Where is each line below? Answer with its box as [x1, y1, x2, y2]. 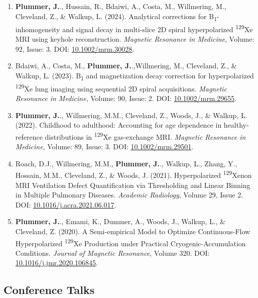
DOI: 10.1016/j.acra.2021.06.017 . [15, 199, 116, 210]
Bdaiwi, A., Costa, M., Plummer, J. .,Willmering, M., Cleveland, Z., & [15, 60, 237, 71]
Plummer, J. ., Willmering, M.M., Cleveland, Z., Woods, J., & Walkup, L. [15, 110, 247, 120]
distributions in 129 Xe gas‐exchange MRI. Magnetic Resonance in [45, 130, 246, 142]
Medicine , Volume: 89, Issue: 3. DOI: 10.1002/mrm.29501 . [15, 141, 194, 152]
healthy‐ [223, 120, 249, 130]
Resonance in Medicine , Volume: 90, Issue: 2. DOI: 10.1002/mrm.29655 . [15, 93, 237, 104]
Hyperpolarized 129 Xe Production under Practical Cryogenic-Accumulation [15, 236, 246, 248]
